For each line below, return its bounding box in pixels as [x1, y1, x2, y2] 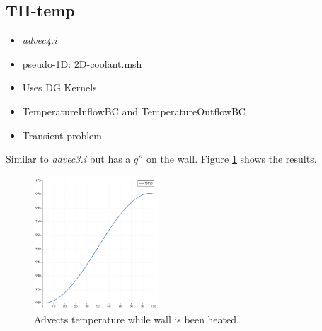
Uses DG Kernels [22, 80, 97, 95]
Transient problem [22, 127, 102, 142]
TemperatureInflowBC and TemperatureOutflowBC [22, 103, 246, 118]
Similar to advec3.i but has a [6, 151, 131, 166]
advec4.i [22, 33, 57, 47]
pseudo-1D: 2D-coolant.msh [22, 56, 142, 71]
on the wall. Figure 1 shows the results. [146, 151, 317, 166]
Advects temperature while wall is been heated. [34, 312, 239, 327]
